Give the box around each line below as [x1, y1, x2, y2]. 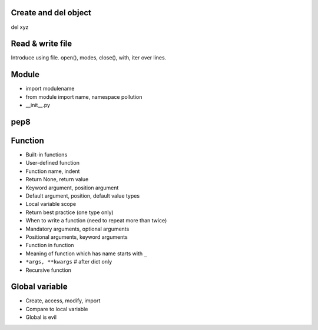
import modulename [25, 85, 75, 92]
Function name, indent [25, 168, 80, 175]
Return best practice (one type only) [25, 209, 114, 216]
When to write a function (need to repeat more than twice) [25, 217, 167, 224]
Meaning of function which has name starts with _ [25, 250, 147, 257]
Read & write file [11, 39, 72, 49]
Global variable [11, 282, 68, 292]
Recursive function [25, 266, 72, 274]
